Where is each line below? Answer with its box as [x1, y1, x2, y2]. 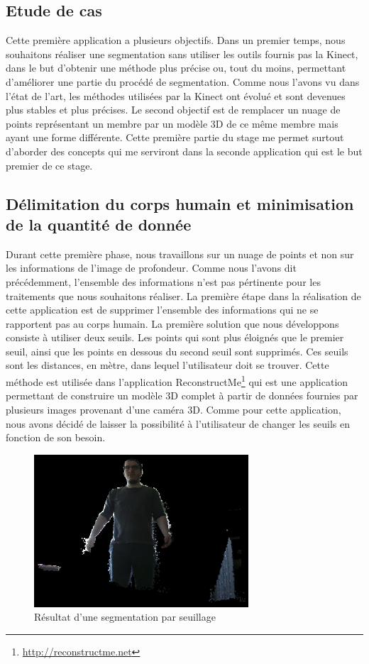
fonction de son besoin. [6, 430, 106, 445]
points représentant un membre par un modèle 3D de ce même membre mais [6, 116, 338, 131]
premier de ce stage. [6, 157, 93, 172]
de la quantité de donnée [6, 213, 192, 235]
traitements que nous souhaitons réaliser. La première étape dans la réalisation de [6, 288, 361, 303]
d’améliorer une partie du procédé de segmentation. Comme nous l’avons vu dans [6, 74, 360, 89]
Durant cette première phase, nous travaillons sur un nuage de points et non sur [6, 246, 354, 261]
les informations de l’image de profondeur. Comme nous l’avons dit [6, 260, 297, 275]
